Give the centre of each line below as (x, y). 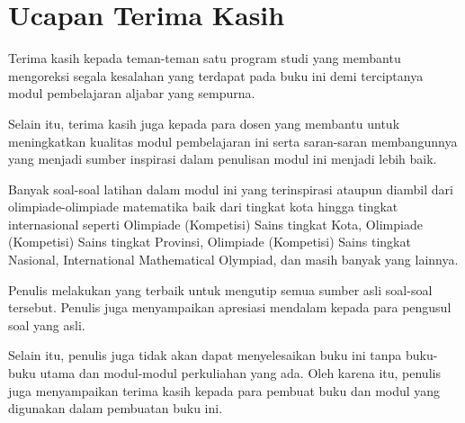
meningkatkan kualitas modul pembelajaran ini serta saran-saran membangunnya (233, 141)
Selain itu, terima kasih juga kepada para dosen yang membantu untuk (204, 123)
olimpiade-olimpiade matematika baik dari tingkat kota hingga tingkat (203, 207)
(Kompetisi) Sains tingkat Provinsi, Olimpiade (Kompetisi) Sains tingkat (210, 242)
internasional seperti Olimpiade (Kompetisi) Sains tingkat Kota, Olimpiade (215, 224)
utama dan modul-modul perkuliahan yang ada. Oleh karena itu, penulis (240, 373)
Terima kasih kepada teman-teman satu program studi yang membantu (205, 58)
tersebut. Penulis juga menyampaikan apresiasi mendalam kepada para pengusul (230, 307)
